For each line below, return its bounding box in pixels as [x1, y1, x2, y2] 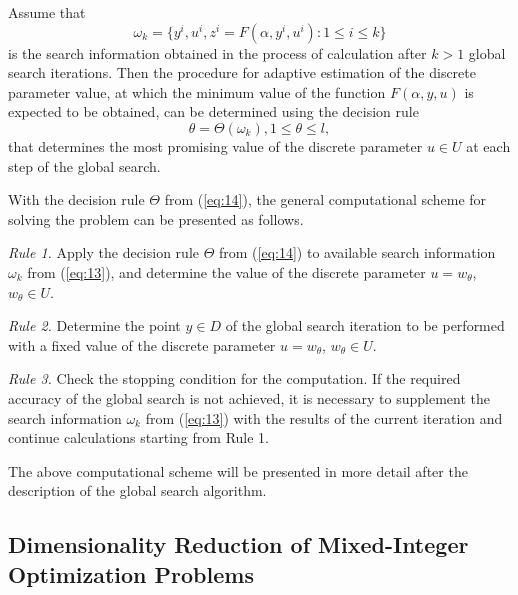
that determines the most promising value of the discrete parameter [8, 135, 423, 156]
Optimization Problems [8, 558, 254, 589]
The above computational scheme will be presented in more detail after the [8, 460, 468, 481]
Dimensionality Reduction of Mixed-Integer [8, 529, 469, 560]
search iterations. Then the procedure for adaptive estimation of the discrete [8, 62, 476, 83]
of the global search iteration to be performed [225, 315, 505, 336]
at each [466, 135, 511, 156]
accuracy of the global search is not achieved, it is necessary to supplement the [8, 387, 490, 408]
